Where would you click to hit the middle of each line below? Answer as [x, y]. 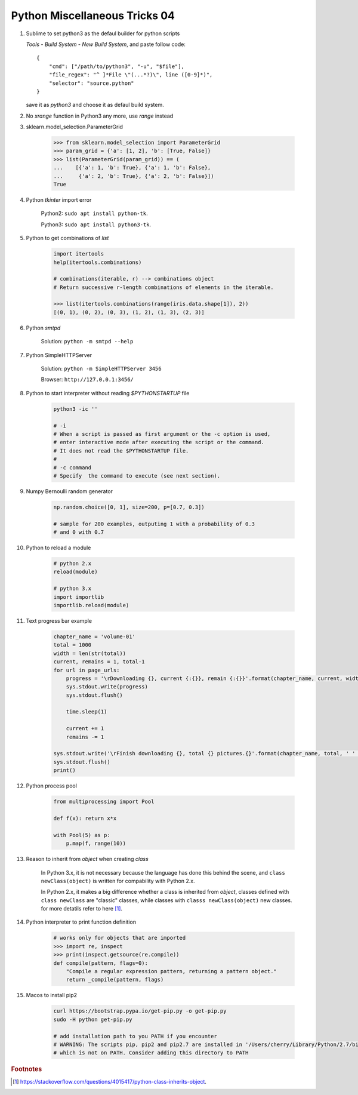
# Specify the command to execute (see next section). [137, 476]
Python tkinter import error [59, 199]
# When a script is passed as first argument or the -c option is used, [162, 434]
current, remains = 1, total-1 [99, 662]
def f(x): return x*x [85, 818]
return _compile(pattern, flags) [115, 980]
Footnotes [27, 1069]
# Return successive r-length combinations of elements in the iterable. [163, 287]
